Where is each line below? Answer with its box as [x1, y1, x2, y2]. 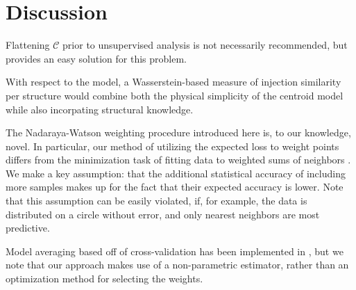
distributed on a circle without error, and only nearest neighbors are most [6, 207, 320, 221]
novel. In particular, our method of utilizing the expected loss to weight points [6, 138, 339, 153]
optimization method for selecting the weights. [6, 271, 203, 286]
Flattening [6, 38, 50, 52]
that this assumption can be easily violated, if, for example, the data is [6, 193, 307, 208]
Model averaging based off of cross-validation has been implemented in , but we [6, 243, 344, 258]
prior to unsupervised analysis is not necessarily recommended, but [62, 38, 348, 52]
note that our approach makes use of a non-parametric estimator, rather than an [6, 257, 349, 272]
